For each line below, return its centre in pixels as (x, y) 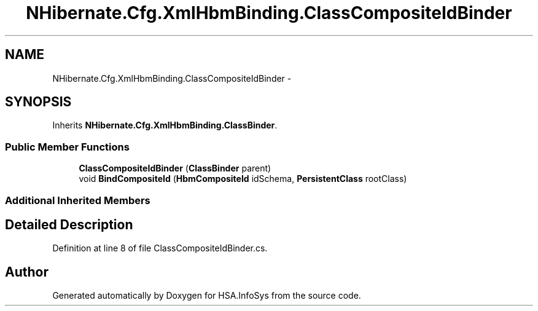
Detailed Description (69, 224)
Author (27, 272)
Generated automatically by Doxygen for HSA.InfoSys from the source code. (207, 296)
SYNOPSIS (38, 102)
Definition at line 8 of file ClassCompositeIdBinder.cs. (160, 248)
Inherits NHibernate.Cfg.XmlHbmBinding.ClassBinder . (165, 125)
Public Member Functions (67, 147)
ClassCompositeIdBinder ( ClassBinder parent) (175, 168)
